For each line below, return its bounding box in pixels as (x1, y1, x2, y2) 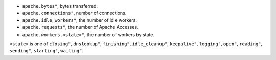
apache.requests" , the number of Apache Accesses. (22, 24, 139, 31)
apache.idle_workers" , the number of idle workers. (22, 17, 137, 23)
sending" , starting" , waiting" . (9, 48, 84, 54)
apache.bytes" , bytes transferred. (22, 3, 98, 9)
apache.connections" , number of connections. (22, 10, 127, 16)
